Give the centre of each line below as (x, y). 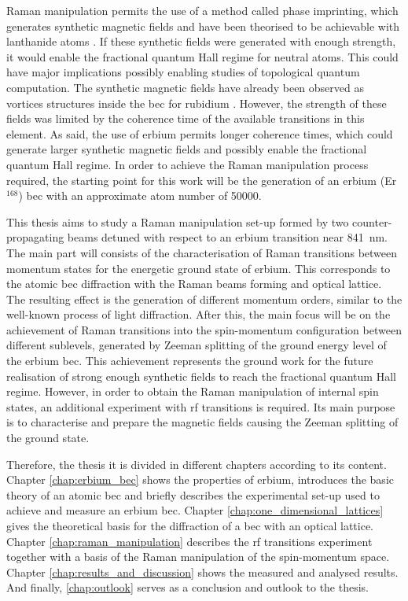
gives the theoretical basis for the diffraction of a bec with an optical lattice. (190, 525)
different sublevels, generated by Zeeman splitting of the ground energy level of (197, 345)
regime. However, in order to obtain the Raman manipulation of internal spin (193, 391)
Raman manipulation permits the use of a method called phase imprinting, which (202, 10)
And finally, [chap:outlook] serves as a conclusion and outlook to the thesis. (187, 587)
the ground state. (48, 438)
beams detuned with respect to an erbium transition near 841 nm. (228, 237)
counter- (372, 221)
